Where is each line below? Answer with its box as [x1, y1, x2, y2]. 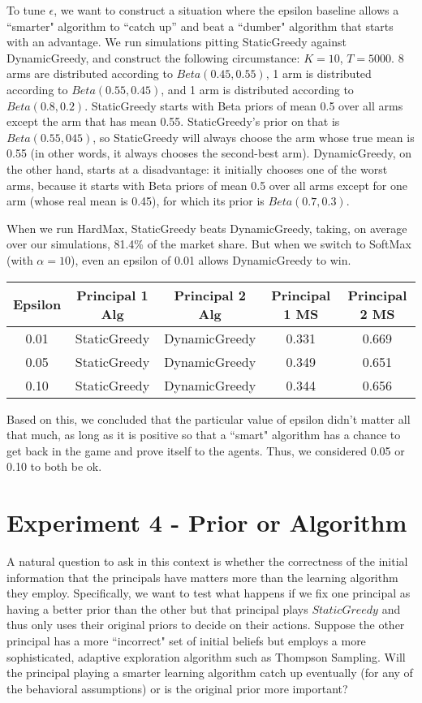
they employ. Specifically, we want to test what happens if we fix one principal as [6, 584, 411, 602]
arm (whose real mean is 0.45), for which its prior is [6, 192, 265, 209]
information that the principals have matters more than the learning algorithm [6, 568, 398, 585]
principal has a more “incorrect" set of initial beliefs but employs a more [6, 632, 366, 649]
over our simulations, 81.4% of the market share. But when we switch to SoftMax [6, 235, 411, 252]
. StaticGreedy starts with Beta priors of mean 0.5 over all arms [84, 97, 403, 114]
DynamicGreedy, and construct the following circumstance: [6, 49, 300, 66]
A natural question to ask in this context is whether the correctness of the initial [6, 553, 408, 569]
